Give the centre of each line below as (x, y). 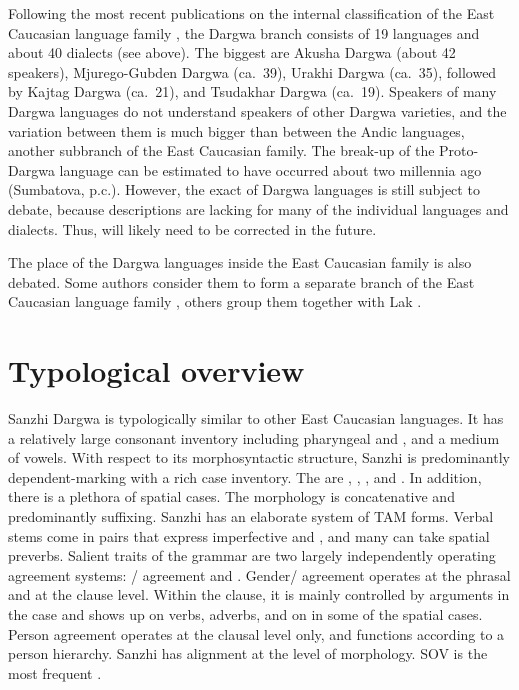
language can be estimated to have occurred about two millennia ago (270, 169)
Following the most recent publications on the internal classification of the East (251, 13)
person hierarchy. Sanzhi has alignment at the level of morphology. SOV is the (248, 653)
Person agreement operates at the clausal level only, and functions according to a (256, 633)
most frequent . (55, 672)
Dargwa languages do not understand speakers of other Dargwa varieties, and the (257, 110)
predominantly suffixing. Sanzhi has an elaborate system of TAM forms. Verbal (251, 516)
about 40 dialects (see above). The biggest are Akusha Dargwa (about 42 (232, 52)
